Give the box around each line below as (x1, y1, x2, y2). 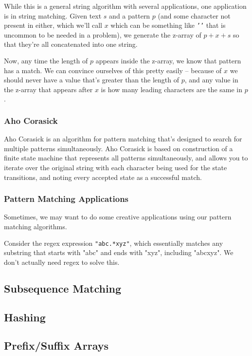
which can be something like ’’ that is (110, 20, 226, 30)
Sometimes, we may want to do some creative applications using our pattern (4, 212, 232, 222)
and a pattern (109, 10, 150, 20)
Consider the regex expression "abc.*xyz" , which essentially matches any (4, 237, 223, 248)
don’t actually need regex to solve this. (4, 257, 120, 267)
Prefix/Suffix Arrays (4, 338, 109, 353)
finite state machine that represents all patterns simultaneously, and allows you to (4, 153, 248, 163)
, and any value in (184, 75, 238, 85)
